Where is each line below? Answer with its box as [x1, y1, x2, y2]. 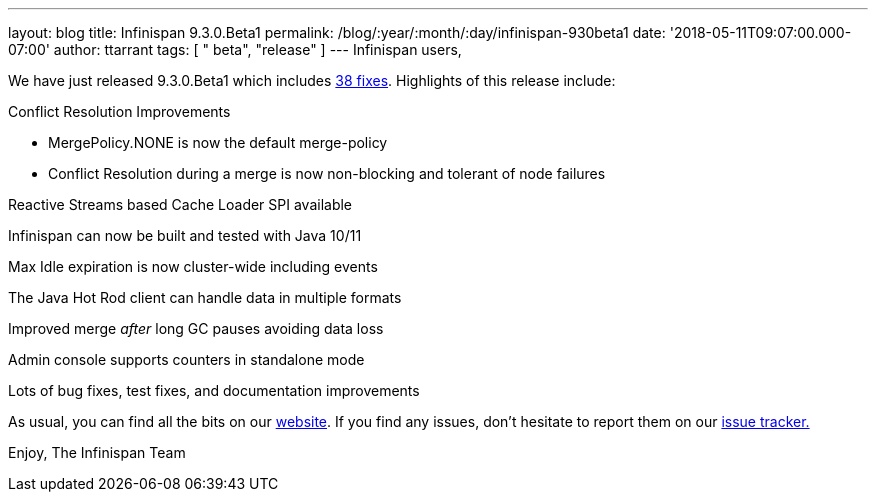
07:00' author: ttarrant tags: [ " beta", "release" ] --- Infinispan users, [8, 41, 462, 58]
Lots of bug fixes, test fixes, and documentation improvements [8, 382, 420, 399]
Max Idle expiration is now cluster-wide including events [8, 258, 378, 275]
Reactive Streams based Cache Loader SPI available [8, 196, 353, 213]
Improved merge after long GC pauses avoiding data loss [8, 320, 384, 337]
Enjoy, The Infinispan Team [8, 444, 186, 461]
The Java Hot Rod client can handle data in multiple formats [8, 289, 402, 306]
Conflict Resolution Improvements [8, 103, 231, 120]
